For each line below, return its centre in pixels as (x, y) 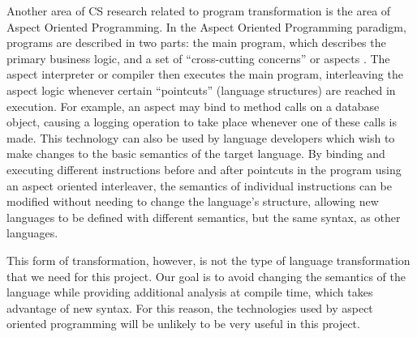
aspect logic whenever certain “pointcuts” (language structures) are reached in (201, 90)
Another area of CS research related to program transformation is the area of (199, 11)
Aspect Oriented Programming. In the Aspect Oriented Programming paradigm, (206, 26)
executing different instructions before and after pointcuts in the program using (204, 169)
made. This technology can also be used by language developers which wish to (201, 137)
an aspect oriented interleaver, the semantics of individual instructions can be (199, 185)
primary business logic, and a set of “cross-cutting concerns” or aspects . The (198, 58)
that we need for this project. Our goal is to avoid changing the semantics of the (206, 276)
